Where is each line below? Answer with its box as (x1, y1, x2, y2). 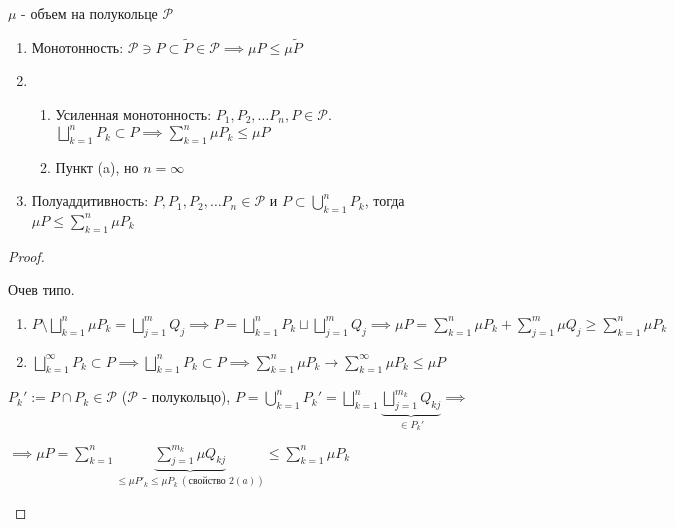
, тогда (364, 190, 405, 211)
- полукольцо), (142, 386, 231, 407)
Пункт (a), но (55, 156, 139, 177)
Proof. (8, 245, 45, 266)
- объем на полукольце (21, 3, 158, 23)
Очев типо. (8, 279, 75, 300)
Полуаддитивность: (31, 190, 149, 211)
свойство (188, 476, 226, 487)
